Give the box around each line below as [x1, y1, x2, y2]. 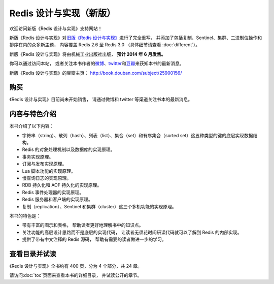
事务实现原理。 [22, 153, 53, 160]
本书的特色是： [9, 213, 41, 218]
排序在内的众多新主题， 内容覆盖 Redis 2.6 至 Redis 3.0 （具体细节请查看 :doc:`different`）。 [9, 42, 200, 48]
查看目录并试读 [9, 249, 56, 258]
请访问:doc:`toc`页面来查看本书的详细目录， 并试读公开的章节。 [9, 272, 142, 278]
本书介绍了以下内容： [9, 123, 54, 129]
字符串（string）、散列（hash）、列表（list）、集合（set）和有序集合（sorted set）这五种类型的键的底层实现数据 [22, 132, 253, 138]
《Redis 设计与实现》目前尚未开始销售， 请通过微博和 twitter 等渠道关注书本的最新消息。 [9, 97, 193, 103]
